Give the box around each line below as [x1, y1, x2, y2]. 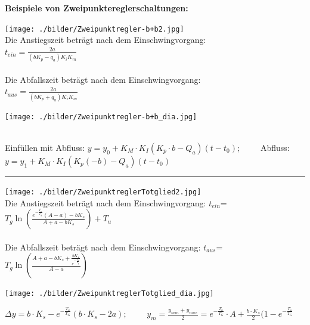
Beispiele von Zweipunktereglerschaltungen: [5, 2, 188, 14]
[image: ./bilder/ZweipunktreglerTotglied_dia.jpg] [5, 289, 214, 298]
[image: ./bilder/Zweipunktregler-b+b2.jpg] [5, 24, 184, 33]
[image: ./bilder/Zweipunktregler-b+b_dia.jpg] [5, 112, 197, 121]
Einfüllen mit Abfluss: [5, 141, 85, 153]
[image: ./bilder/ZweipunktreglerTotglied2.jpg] [5, 187, 201, 196]
